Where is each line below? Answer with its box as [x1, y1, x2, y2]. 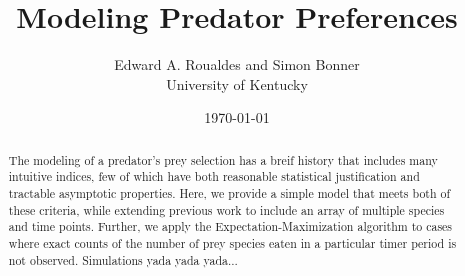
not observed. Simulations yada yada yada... [8, 251, 238, 268]
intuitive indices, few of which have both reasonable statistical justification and [8, 168, 420, 185]
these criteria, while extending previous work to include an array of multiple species [8, 201, 445, 218]
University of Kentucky [166, 73, 308, 94]
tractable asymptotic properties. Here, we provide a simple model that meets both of [8, 185, 451, 202]
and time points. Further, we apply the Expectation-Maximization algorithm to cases [8, 218, 453, 235]
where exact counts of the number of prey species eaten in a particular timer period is [8, 234, 457, 251]
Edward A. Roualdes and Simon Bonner [114, 54, 360, 75]
